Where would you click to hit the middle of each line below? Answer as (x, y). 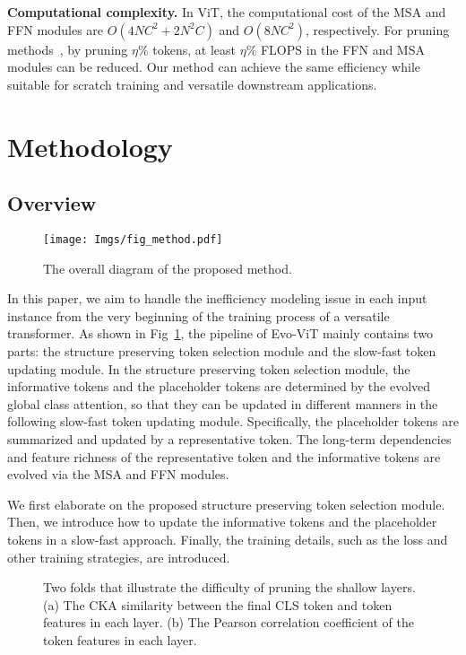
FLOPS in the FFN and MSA (342, 49)
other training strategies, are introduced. (119, 557)
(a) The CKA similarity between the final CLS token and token (218, 604)
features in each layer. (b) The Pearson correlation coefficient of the (229, 622)
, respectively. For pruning (377, 29)
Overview (52, 203)
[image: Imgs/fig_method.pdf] (133, 239)
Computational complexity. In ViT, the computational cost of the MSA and (227, 12)
